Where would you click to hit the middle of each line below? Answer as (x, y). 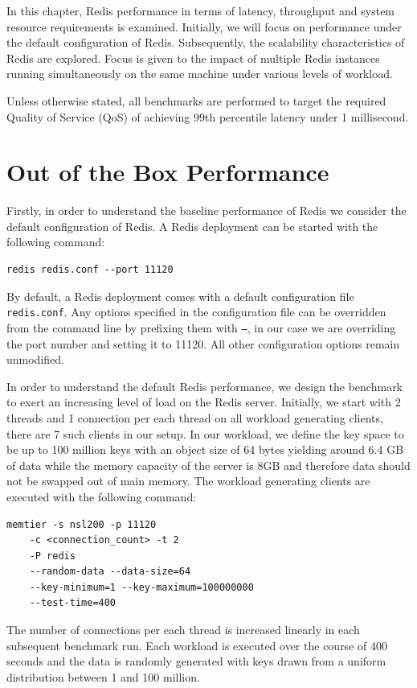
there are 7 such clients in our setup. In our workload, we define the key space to (205, 433)
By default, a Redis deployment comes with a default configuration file (180, 296)
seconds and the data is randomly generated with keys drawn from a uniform (196, 661)
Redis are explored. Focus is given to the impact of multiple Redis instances (193, 58)
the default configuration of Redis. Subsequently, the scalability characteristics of (206, 42)
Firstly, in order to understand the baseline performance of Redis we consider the (206, 210)
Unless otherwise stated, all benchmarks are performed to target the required (196, 100)
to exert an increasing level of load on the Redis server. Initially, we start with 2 (204, 402)
